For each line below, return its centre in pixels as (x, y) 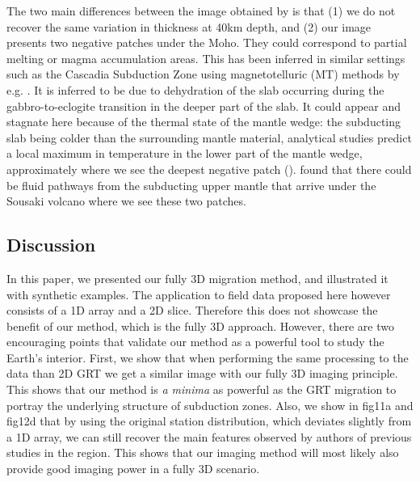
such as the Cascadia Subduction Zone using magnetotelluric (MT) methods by (203, 74)
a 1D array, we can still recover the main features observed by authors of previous (209, 436)
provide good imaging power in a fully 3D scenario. (133, 469)
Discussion (51, 245)
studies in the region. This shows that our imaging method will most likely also (203, 452)
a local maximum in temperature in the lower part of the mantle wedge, (185, 153)
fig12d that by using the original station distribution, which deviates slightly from (209, 421)
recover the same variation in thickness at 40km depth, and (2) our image (189, 26)
